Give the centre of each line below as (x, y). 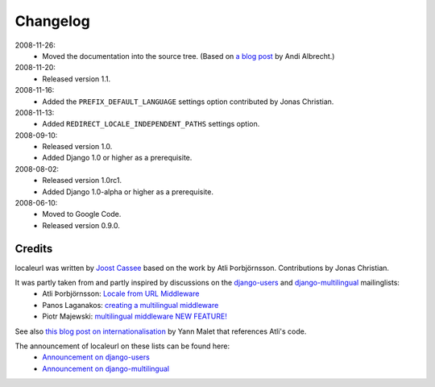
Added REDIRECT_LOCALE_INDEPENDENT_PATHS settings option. (151, 124)
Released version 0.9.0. (81, 225)
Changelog (52, 21)
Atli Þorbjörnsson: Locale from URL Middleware (121, 293)
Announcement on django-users (96, 357)
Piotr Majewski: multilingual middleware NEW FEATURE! (135, 316)
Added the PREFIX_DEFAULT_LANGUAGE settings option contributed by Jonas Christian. (188, 102)
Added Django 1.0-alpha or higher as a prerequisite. (128, 191)
